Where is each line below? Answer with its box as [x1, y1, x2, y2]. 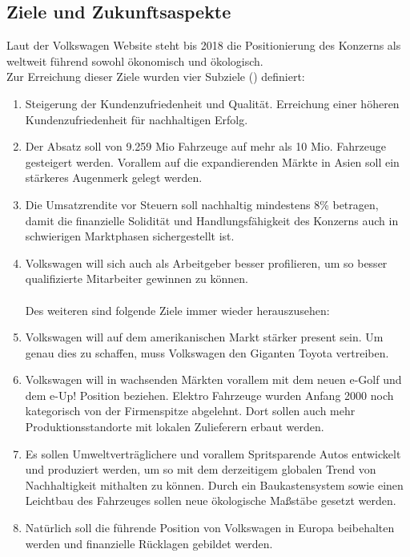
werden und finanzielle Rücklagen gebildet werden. [25, 535, 273, 551]
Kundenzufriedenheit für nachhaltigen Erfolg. [25, 111, 248, 127]
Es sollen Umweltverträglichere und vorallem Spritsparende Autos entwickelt [25, 445, 401, 462]
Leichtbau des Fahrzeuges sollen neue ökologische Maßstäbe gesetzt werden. [25, 492, 396, 509]
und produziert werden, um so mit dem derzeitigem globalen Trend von [25, 461, 376, 478]
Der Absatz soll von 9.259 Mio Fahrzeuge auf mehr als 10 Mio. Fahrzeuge [25, 138, 386, 155]
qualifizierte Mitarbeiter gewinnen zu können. [25, 270, 249, 287]
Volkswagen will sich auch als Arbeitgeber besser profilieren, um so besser [25, 254, 388, 271]
